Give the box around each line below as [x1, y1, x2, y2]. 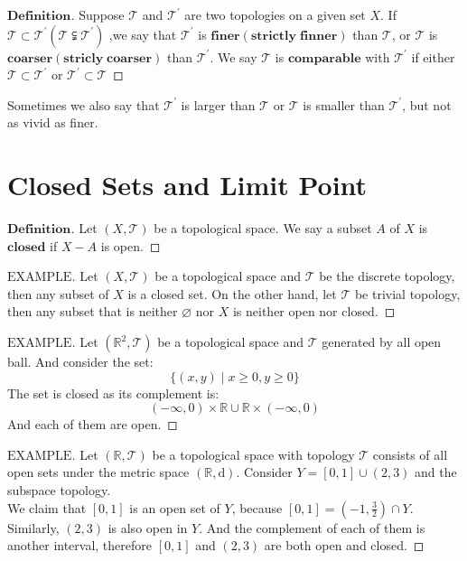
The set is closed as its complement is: [7, 383, 219, 402]
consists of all [372, 444, 448, 463]
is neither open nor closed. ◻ [232, 302, 396, 321]
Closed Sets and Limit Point [7, 166, 368, 203]
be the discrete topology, [319, 266, 455, 285]
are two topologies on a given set [184, 5, 366, 23]
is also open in [107, 518, 188, 537]
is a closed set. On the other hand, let [127, 284, 337, 303]
